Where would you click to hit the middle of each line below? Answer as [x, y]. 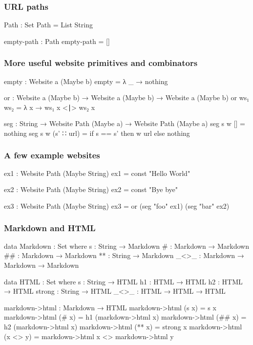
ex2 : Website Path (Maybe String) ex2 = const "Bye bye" [91, 189]
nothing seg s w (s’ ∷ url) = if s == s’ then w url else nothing [97, 133]
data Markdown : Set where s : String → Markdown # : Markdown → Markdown [127, 246]
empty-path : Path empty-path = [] [57, 41]
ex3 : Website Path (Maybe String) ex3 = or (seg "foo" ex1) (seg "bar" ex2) [117, 206]
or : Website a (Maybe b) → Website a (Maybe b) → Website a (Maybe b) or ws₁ [127, 97]
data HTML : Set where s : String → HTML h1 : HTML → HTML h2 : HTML [123, 281]
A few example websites [52, 155]
